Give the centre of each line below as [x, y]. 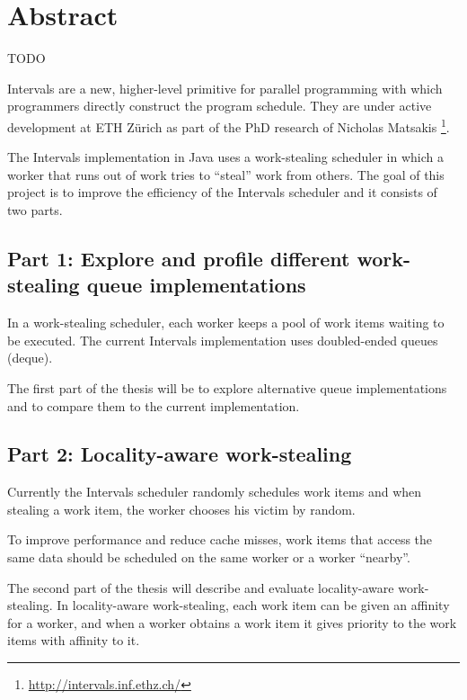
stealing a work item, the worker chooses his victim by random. [181, 509]
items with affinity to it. [74, 640]
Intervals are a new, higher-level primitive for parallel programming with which [225, 88]
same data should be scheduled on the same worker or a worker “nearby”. [209, 557]
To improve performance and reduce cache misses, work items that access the [220, 539]
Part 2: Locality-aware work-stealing [180, 454]
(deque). [30, 358]
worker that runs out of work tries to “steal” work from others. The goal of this [226, 174]
